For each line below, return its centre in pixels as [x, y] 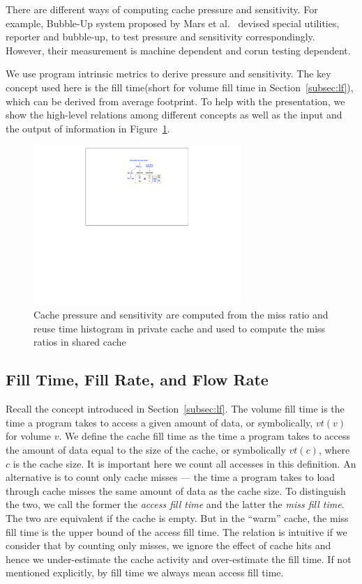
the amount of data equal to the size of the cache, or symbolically [146, 449]
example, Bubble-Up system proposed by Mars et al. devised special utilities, [173, 23]
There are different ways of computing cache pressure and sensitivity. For [162, 9]
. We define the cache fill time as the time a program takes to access [205, 436]
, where [334, 449]
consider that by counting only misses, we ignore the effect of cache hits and [168, 545]
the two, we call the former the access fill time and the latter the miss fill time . [175, 504]
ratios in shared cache [80, 342]
